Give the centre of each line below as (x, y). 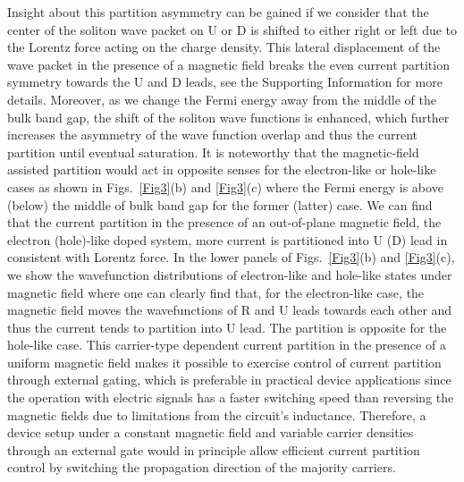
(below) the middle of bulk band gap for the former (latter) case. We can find (220, 204)
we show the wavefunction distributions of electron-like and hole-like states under (230, 274)
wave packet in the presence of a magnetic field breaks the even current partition (228, 64)
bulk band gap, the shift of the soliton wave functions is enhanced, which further (228, 117)
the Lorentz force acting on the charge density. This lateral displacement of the (224, 47)
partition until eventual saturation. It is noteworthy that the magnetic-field (213, 152)
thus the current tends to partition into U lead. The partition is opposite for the (227, 327)
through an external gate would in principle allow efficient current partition (214, 449)
